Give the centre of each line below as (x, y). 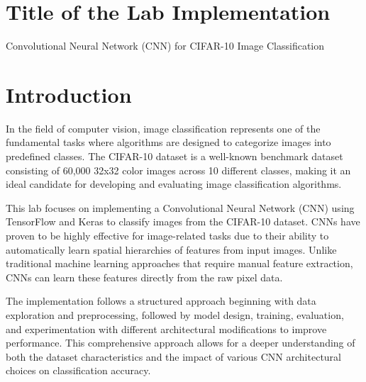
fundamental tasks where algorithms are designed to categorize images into (168, 142)
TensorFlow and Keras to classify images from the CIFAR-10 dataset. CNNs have (183, 221)
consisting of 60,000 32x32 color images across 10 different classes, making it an (178, 170)
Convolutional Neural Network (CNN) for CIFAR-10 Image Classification (165, 46)
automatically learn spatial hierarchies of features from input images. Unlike (171, 249)
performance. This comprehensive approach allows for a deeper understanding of (181, 343)
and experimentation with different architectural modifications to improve (166, 328)
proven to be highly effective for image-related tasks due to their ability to (167, 235)
